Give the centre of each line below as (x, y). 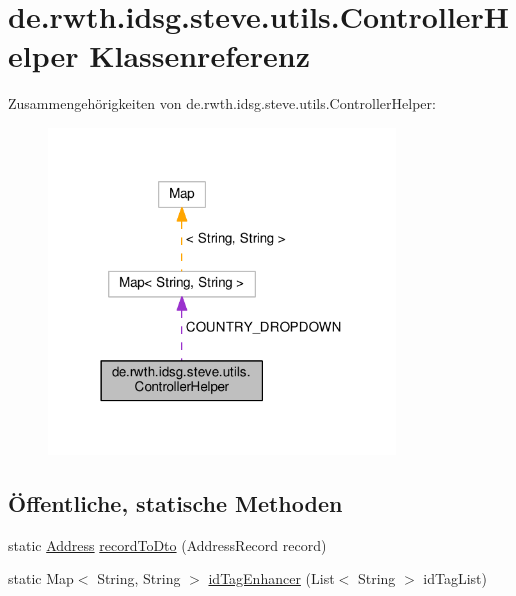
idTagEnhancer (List (271, 578)
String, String (139, 578)
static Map (41, 578)
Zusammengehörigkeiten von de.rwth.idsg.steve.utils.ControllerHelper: (222, 103)
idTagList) (455, 578)
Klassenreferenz (199, 55)
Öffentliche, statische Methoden (175, 502)
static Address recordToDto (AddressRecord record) (167, 544)
